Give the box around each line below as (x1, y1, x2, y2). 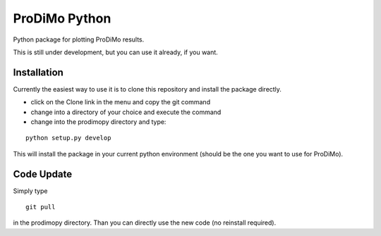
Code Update (13, 168, 73, 180)
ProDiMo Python (13, 11, 111, 26)
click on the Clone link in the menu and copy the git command (30, 98, 211, 106)
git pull (25, 203, 56, 211)
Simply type (13, 187, 48, 195)
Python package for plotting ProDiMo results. (13, 35, 145, 44)
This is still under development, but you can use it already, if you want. (13, 48, 218, 56)
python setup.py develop (25, 134, 111, 142)
